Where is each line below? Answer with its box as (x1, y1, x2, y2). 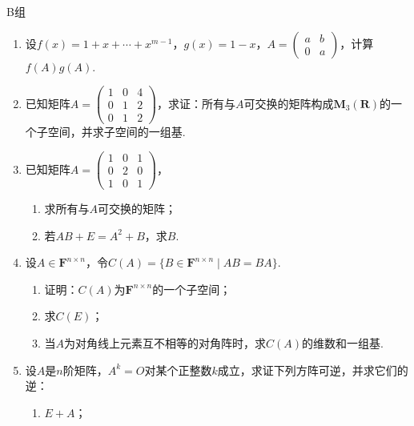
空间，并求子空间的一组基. (47, 123, 186, 140)
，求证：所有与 (156, 94, 235, 111)
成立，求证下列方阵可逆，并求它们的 (217, 361, 408, 378)
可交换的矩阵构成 (243, 94, 334, 111)
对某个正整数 (144, 361, 212, 378)
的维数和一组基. (302, 335, 384, 352)
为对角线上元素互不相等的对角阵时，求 (64, 335, 267, 352)
